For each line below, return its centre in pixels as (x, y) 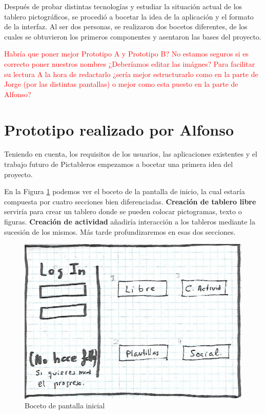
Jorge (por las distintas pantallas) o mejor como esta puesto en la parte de (121, 84)
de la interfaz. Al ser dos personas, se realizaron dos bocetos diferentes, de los (126, 26)
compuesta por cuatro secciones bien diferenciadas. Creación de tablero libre (130, 201)
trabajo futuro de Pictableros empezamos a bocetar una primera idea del (119, 164)
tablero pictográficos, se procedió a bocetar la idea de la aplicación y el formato (129, 16)
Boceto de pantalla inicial (65, 406)
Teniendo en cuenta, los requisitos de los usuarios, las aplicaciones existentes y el (131, 154)
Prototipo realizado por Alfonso (119, 129)
